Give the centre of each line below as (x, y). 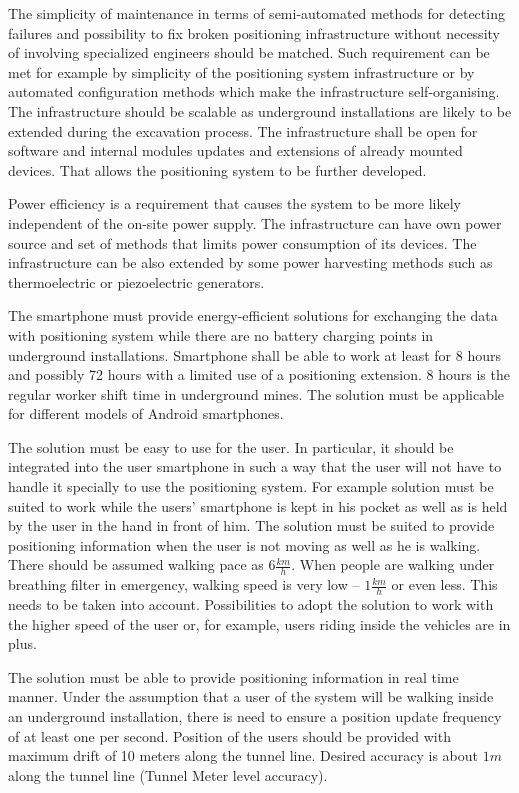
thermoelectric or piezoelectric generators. (136, 281)
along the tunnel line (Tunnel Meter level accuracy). (168, 774)
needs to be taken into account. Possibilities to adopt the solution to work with (251, 604)
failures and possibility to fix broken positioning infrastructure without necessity (254, 32)
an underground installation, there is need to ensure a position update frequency (255, 716)
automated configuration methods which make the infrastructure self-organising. (254, 91)
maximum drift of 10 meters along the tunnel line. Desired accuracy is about (243, 755)
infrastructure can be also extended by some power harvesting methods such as (250, 262)
